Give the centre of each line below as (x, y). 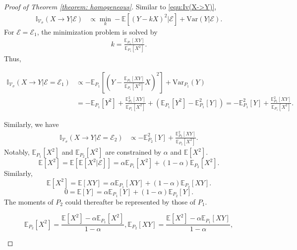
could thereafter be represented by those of (130, 201)
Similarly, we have (31, 124)
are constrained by (133, 152)
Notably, (17, 152)
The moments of (29, 201)
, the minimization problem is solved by (97, 31)
